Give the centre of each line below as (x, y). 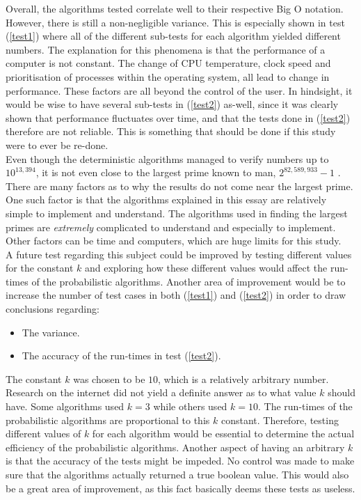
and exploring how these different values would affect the (206, 268)
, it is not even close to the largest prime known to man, (156, 172)
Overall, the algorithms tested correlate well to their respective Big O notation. (175, 8)
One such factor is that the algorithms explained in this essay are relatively (166, 200)
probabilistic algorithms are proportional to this (108, 420)
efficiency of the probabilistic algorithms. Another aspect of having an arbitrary (175, 447)
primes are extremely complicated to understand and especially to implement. (171, 227)
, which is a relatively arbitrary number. (243, 378)
